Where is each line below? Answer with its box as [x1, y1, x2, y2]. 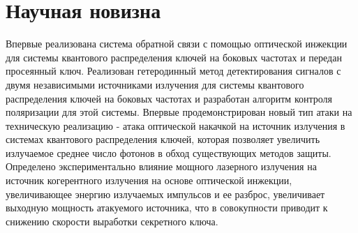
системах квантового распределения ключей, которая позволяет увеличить [6, 132, 320, 146]
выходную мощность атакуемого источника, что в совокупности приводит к [6, 200, 328, 215]
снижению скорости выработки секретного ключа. [6, 213, 218, 228]
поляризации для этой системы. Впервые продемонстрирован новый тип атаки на [6, 105, 352, 119]
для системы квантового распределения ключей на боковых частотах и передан [6, 50, 342, 64]
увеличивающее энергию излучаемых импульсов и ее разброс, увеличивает [6, 186, 325, 201]
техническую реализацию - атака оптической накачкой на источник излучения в [6, 118, 345, 133]
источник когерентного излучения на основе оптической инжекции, [6, 173, 292, 188]
